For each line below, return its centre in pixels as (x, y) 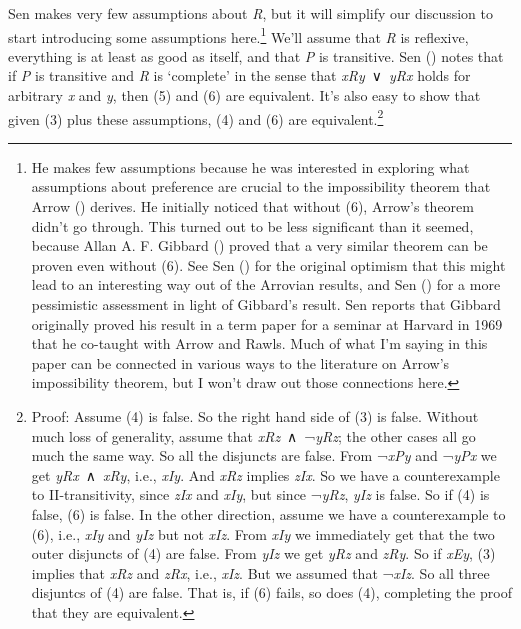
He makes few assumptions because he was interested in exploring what (250, 166)
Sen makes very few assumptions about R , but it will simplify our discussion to (250, 13)
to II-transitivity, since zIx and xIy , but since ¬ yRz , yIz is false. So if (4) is (260, 494)
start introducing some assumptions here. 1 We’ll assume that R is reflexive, (238, 35)
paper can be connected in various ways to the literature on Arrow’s (240, 362)
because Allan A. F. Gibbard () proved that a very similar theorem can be (259, 245)
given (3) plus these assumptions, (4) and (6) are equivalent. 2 (196, 117)
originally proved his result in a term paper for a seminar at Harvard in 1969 (267, 323)
